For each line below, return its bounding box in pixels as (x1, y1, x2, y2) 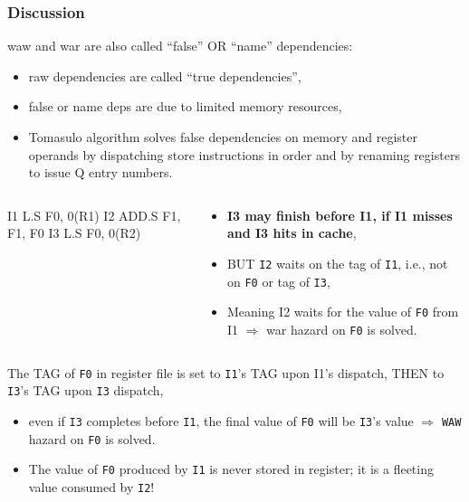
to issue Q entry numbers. (28, 163, 173, 182)
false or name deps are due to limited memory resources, (28, 97, 342, 116)
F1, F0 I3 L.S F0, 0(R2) (7, 223, 141, 242)
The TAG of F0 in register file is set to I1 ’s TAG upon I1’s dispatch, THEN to (7, 363, 445, 382)
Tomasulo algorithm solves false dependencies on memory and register (28, 128, 417, 146)
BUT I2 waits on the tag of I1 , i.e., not (226, 253, 448, 272)
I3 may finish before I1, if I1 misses (226, 205, 453, 224)
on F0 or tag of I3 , (226, 271, 330, 290)
